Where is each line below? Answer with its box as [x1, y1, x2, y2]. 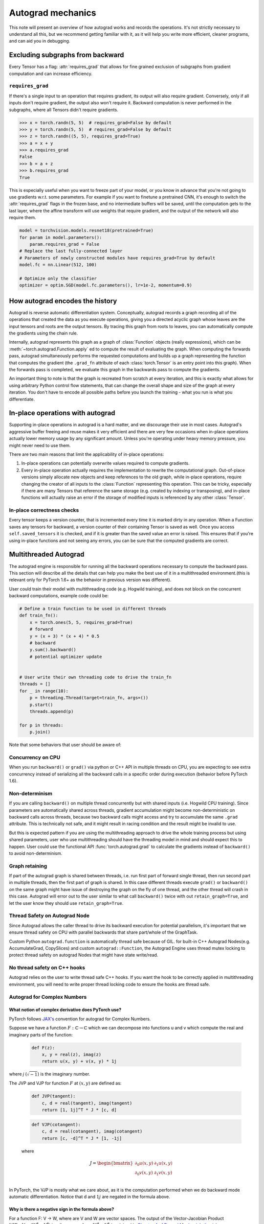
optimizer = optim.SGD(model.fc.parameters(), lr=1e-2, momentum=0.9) [19, 282, 193, 288]
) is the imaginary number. [37, 1071, 90, 1077]
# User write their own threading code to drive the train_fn [19, 674, 172, 680]
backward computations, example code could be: [9, 593, 109, 599]
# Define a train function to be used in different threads [19, 606, 167, 612]
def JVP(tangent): [31, 1093, 76, 1099]
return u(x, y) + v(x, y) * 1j [42, 1059, 117, 1064]
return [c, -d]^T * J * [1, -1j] [42, 1135, 122, 1141]
